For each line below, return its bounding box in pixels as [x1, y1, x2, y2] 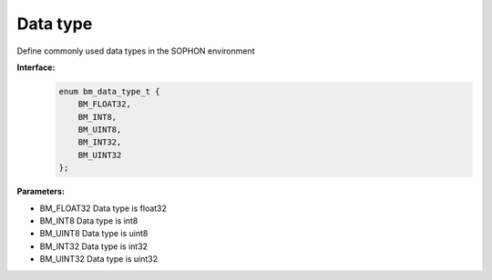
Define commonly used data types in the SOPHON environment [16, 45, 255, 56]
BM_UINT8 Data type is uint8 [39, 228, 149, 239]
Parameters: [16, 186, 66, 197]
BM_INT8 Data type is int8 [39, 215, 138, 226]
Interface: [16, 62, 56, 73]
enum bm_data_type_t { [58, 86, 160, 96]
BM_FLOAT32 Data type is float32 [39, 203, 168, 214]
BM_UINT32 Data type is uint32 [39, 254, 159, 265]
